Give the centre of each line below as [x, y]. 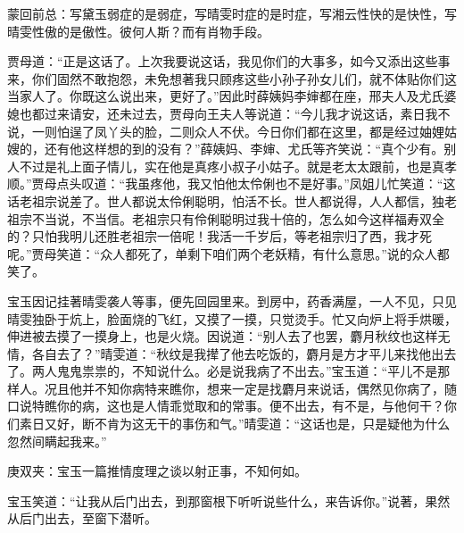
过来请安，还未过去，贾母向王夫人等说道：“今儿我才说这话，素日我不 [247, 113]
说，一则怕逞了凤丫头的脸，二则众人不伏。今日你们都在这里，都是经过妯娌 [226, 131]
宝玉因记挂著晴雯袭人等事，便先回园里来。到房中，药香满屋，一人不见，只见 [232, 300]
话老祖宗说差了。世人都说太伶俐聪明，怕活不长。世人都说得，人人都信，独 [226, 200]
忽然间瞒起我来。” [57, 441]
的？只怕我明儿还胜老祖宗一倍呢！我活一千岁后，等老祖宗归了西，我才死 [220, 236]
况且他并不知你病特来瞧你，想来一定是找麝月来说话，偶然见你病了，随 [250, 388]
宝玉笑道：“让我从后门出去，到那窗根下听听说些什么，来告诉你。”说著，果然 [229, 500]
